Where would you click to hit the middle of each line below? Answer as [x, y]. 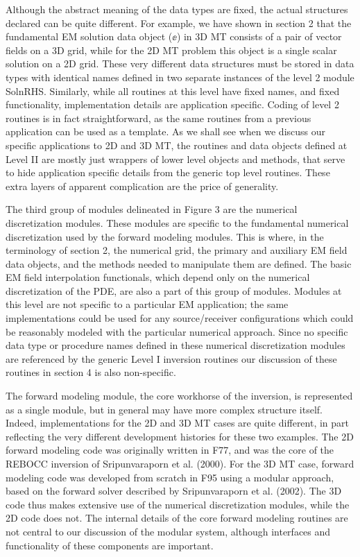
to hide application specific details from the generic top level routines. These [168, 172]
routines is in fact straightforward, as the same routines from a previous [158, 118]
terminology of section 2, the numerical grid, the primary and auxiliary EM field [177, 250]
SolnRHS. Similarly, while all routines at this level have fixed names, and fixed [173, 91]
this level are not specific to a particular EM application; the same [147, 304]
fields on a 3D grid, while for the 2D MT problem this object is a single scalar [171, 50]
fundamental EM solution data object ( [89, 36]
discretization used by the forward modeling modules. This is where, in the [165, 236]
